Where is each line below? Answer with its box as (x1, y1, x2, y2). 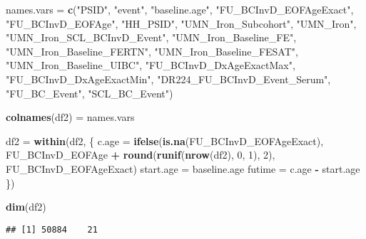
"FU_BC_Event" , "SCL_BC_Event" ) (6, 85, 173, 100)
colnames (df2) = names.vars (6, 110, 135, 124)
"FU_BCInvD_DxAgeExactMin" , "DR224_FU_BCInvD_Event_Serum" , (6, 71, 331, 86)
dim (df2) (6, 199, 46, 214)
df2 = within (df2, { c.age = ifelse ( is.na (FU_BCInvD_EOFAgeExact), (6, 133, 324, 148)
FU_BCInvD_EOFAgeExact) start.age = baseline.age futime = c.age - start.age (6, 161, 360, 176)
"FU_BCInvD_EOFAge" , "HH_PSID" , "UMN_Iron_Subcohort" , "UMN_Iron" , (6, 16, 357, 31)
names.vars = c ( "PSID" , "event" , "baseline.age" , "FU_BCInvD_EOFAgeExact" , (6, 2, 354, 16)
